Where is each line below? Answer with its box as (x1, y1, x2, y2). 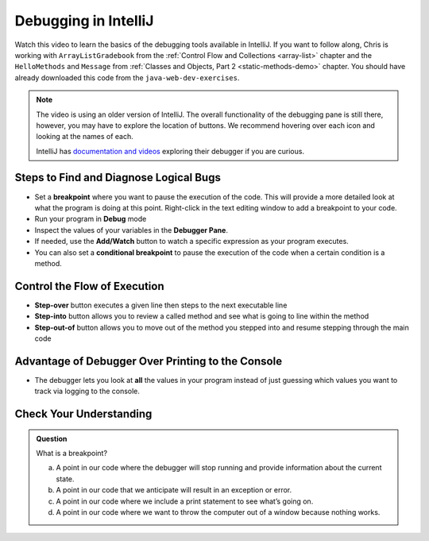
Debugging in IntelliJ (14, 12, 154, 29)
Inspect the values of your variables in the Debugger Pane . (34, 225, 228, 234)
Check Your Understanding (14, 408, 153, 421)
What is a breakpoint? (36, 449, 107, 458)
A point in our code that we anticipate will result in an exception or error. (56, 485, 292, 495)
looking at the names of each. (36, 132, 134, 141)
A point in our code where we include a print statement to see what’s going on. (56, 497, 314, 506)
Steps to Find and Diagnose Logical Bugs (14, 171, 222, 184)
